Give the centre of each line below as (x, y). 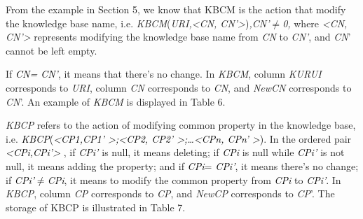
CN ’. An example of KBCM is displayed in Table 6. (116, 101)
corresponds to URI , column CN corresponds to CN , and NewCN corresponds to (179, 87)
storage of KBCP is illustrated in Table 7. (96, 207)
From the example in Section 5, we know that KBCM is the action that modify (176, 9)
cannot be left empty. (52, 50)
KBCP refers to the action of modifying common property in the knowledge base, (181, 125)
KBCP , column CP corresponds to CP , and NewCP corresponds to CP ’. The (170, 193)
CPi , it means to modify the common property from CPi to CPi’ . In (194, 179)
